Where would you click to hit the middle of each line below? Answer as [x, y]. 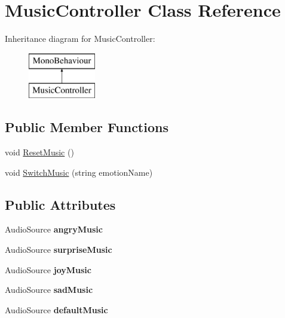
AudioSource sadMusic [49, 290]
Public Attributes [60, 204]
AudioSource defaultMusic [56, 309]
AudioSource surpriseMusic [59, 250]
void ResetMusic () [39, 152]
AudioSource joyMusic [48, 269]
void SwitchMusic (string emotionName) [79, 172]
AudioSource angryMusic [54, 229]
